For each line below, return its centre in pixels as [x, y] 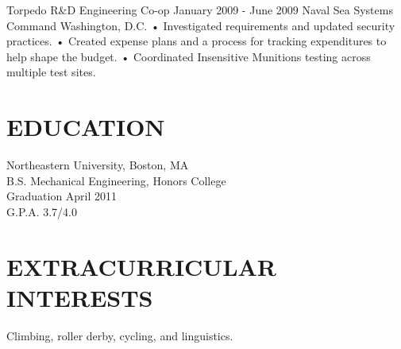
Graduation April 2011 [62, 196]
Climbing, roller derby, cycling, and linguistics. [120, 335]
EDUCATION [86, 127]
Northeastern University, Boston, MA [98, 165]
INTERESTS [80, 297]
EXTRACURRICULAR [142, 266]
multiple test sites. [51, 72]
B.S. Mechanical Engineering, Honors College [116, 180]
